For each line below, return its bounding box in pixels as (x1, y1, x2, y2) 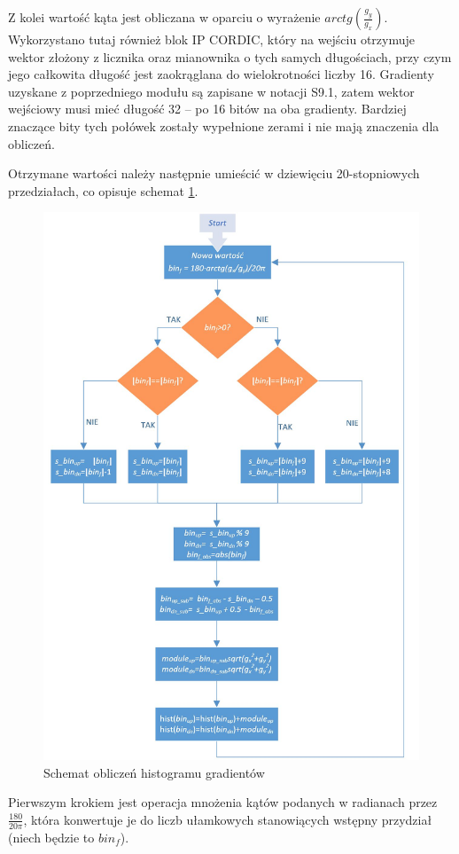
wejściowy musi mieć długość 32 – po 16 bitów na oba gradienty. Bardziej (8, 99, 407, 118)
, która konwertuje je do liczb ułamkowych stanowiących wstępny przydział (23, 810, 432, 828)
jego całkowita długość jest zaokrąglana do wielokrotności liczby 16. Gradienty (8, 65, 434, 83)
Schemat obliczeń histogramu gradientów (43, 763, 265, 781)
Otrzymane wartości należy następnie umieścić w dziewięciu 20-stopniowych (8, 164, 420, 183)
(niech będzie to (8, 827, 95, 846)
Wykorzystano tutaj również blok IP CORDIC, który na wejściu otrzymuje (8, 30, 416, 48)
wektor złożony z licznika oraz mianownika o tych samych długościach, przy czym (8, 47, 452, 66)
